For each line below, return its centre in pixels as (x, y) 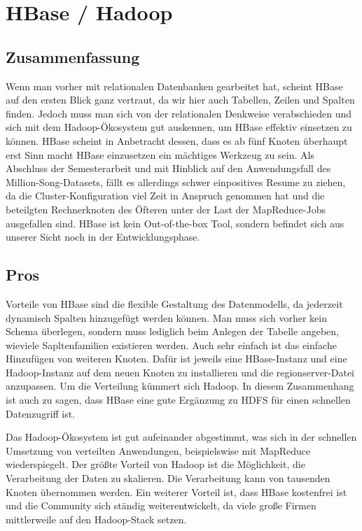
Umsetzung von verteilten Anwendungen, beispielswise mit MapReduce (158, 450)
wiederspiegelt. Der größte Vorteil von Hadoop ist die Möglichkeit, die (155, 464)
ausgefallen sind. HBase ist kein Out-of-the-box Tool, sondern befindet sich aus (175, 223)
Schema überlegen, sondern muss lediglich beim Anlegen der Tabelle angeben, (172, 331)
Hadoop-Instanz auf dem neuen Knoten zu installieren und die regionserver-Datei (180, 372)
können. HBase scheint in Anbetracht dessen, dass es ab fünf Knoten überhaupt (177, 140)
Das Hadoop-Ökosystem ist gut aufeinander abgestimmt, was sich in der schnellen (181, 437)
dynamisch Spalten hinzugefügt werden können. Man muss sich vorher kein (166, 317)
